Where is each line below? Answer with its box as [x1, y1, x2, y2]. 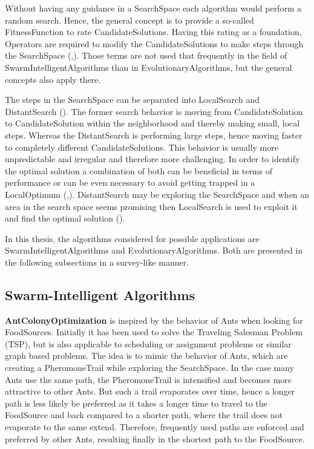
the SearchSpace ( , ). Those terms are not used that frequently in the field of [5, 49, 287, 62]
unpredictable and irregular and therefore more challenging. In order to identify [5, 152, 300, 165]
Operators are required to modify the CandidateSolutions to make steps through [5, 37, 304, 50]
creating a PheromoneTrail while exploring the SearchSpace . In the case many [5, 361, 295, 374]
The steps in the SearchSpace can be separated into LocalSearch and [5, 93, 260, 106]
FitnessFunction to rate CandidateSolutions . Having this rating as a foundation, [5, 25, 302, 38]
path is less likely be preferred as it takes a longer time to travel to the [5, 396, 267, 409]
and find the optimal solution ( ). [5, 212, 125, 224]
